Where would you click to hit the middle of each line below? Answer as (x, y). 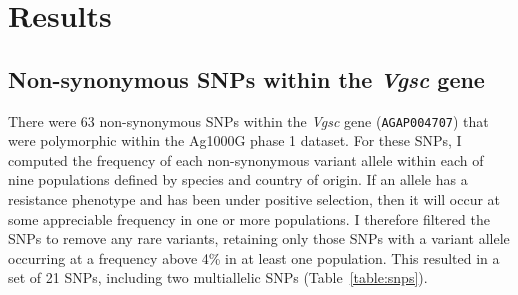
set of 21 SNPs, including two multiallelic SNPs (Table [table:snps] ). (218, 277)
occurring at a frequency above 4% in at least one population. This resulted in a (254, 257)
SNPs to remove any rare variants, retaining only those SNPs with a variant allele (259, 238)
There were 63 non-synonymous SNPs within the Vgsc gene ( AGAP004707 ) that (248, 120)
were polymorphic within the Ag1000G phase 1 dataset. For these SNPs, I (235, 140)
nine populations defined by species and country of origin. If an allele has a (238, 179)
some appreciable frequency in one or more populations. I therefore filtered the (249, 218)
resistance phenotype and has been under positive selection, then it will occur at (254, 199)
